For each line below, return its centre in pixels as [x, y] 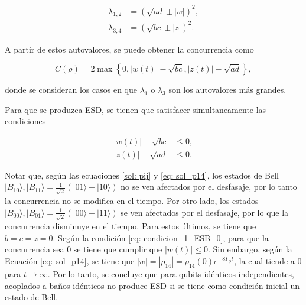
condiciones [25, 121]
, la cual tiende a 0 [268, 261]
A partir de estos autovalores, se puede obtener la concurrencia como [129, 49]
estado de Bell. [32, 297]
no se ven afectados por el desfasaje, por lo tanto [209, 186]
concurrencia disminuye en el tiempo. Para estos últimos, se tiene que [131, 226]
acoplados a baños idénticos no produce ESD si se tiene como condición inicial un [152, 285]
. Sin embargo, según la [250, 249]
